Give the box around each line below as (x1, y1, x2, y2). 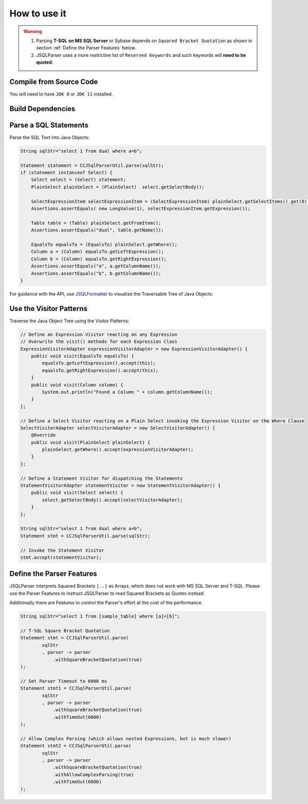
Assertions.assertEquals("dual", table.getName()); (31, 227, 164, 233)
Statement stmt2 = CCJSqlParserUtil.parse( (20, 743, 132, 749)
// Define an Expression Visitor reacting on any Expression (20, 332, 178, 337)
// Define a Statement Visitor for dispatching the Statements (20, 476, 183, 481)
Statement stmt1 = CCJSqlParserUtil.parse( (20, 685, 132, 691)
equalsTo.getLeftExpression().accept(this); (42, 360, 156, 366)
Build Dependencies (9, 104, 75, 113)
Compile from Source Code (9, 77, 98, 86)
